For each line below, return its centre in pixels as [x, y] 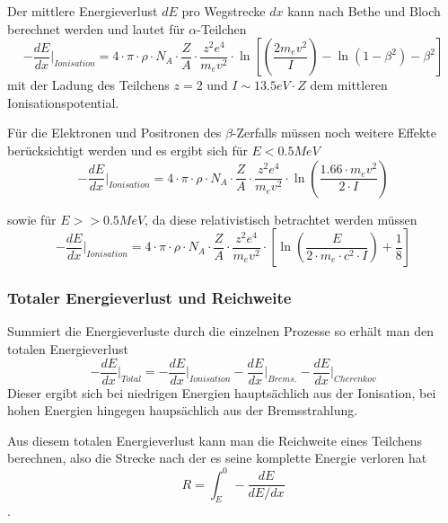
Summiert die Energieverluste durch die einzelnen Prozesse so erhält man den [220, 331]
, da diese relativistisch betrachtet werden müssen [281, 219]
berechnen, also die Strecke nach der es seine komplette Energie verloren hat [217, 458]
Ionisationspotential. [63, 102]
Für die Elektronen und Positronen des [114, 133]
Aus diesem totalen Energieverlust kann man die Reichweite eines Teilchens [215, 440]
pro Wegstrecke [224, 11]
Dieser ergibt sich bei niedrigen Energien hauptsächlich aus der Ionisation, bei [222, 392]
